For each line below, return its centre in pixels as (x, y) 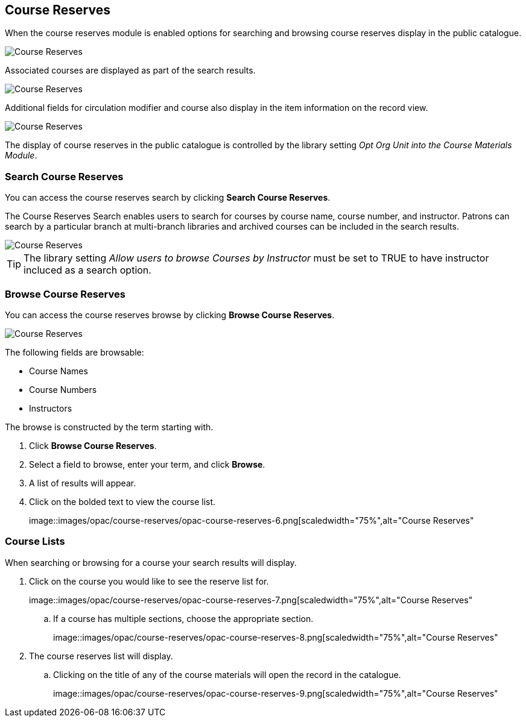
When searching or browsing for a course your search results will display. (151, 562)
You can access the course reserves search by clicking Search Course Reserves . (168, 198)
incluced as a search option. (87, 270)
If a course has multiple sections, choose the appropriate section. (183, 618)
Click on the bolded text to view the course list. (122, 501)
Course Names (59, 371)
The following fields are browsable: (74, 352)
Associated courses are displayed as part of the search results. (130, 71)
